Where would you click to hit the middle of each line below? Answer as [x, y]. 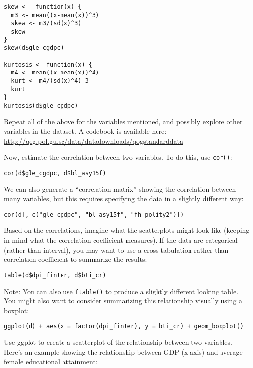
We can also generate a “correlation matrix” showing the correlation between [120, 189]
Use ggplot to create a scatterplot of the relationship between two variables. [118, 342]
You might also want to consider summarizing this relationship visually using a [123, 301]
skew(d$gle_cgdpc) [34, 48]
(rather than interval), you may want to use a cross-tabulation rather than [116, 249]
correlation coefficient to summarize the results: [76, 259]
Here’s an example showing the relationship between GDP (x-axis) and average [123, 351]
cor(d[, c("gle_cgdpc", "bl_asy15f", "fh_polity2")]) [94, 214]
